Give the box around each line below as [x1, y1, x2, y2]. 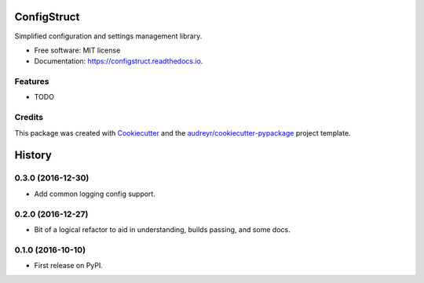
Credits [14, 112, 43, 123]
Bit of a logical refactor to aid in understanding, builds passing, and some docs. [34, 224, 291, 234]
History [14, 149, 53, 162]
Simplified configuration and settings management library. [14, 31, 203, 41]
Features [14, 76, 49, 87]
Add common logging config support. [34, 189, 156, 198]
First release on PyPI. [34, 261, 104, 270]
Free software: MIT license [34, 45, 121, 55]
